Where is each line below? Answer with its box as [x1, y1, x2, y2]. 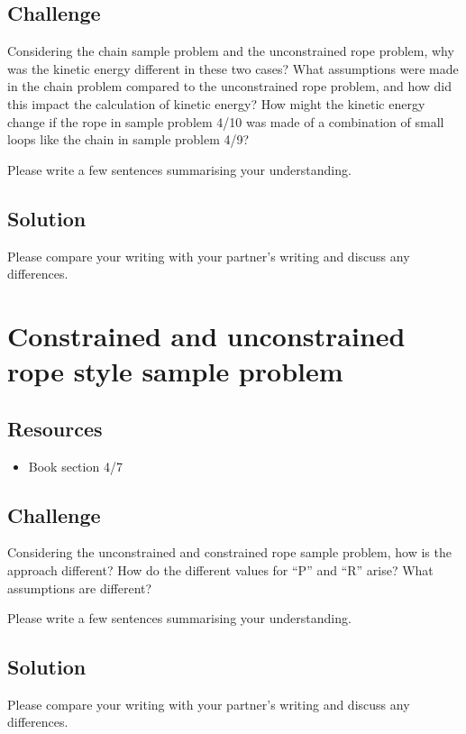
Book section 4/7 [28, 456, 123, 475]
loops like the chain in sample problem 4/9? [7, 130, 250, 149]
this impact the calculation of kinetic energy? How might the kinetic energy [7, 94, 425, 113]
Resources [7, 414, 103, 442]
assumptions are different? [7, 578, 152, 597]
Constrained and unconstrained [7, 317, 406, 353]
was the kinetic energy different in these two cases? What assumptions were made [7, 59, 459, 78]
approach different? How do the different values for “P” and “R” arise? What [7, 560, 434, 579]
